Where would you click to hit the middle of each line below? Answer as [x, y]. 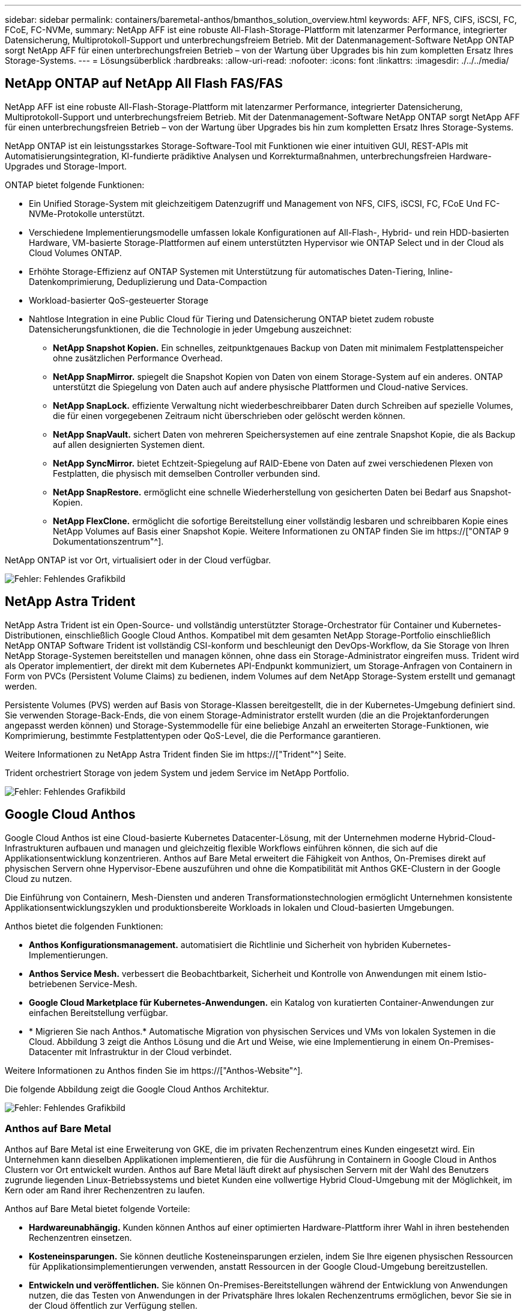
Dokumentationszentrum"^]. [108, 541]
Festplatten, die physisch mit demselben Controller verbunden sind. [187, 473]
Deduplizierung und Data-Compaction [192, 281]
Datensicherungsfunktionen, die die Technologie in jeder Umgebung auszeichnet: [190, 329]
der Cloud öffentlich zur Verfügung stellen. [113, 1306]
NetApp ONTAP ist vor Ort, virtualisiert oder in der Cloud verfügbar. [138, 560]
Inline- [440, 271]
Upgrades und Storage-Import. [66, 166]
